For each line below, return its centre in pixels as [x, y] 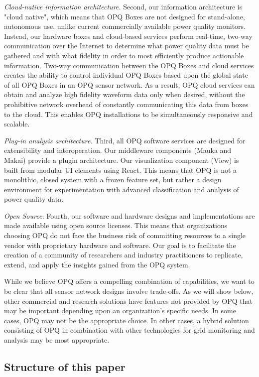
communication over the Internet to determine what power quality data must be [127, 46]
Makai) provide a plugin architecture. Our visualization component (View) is [122, 160]
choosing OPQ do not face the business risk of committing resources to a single [125, 235]
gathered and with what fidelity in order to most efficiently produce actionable [124, 55]
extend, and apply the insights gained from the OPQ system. [97, 264]
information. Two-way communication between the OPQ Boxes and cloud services [129, 65]
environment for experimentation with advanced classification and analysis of [122, 189]
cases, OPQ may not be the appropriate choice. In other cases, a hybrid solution [127, 320]
